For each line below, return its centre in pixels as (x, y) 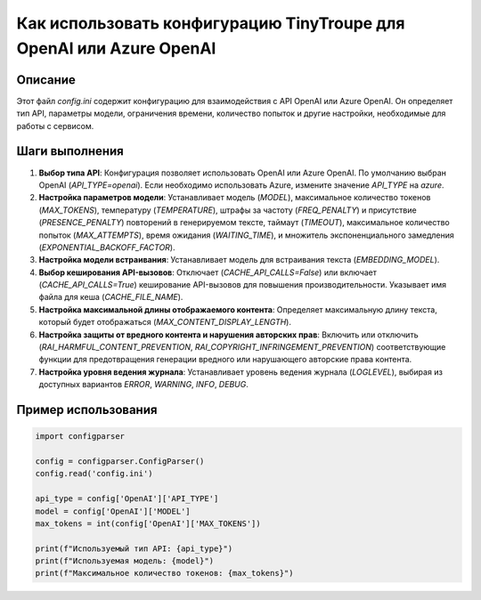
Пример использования (87, 410)
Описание (46, 80)
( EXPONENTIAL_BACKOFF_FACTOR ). (107, 247)
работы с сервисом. (55, 126)
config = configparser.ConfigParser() (120, 461)
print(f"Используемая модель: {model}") (124, 561)
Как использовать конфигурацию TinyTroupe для (211, 23)
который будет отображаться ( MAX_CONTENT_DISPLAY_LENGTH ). (165, 322)
